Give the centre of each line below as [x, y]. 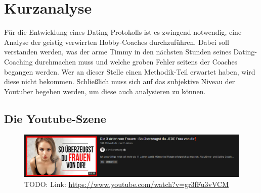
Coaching [18, 61]
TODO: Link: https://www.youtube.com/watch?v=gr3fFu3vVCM [127, 184]
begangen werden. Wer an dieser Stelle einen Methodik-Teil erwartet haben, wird [130, 71]
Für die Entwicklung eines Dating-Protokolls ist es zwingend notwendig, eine [123, 32]
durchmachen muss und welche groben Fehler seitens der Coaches [136, 61]
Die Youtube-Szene [55, 118]
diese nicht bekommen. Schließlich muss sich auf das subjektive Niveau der [120, 81]
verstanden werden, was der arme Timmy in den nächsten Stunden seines [118, 52]
